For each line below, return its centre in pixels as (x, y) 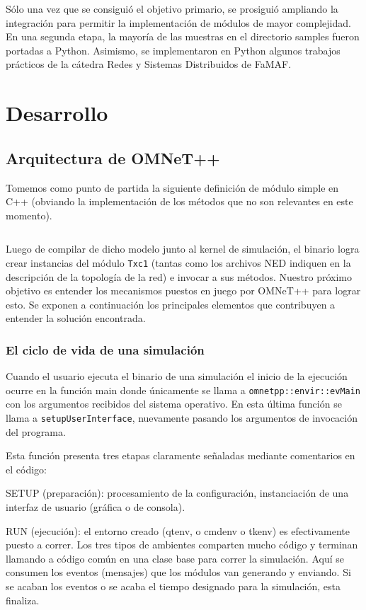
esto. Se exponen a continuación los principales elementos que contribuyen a (171, 304)
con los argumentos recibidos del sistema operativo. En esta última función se (174, 404)
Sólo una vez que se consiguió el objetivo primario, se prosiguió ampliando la (172, 8)
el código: (26, 469)
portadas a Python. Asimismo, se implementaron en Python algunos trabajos (173, 50)
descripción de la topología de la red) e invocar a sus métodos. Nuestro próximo (179, 276)
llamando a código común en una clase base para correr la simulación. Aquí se (175, 558)
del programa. (36, 431)
